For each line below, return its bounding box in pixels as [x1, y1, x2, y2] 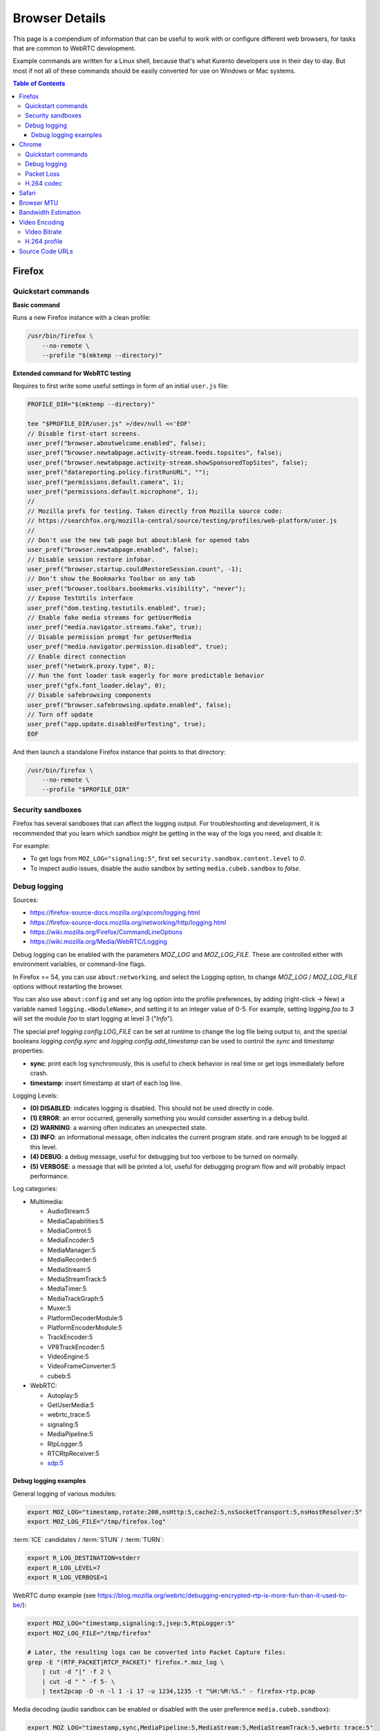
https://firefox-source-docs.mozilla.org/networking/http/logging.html [30, 918, 227, 926]
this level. [30, 1142, 58, 1151]
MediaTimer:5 [47, 1284, 87, 1293]
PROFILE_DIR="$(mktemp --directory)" [27, 400, 155, 409]
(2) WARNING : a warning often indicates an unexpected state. [30, 1124, 207, 1132]
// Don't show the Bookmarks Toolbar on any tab [27, 575, 196, 583]
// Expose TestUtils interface [27, 594, 134, 602]
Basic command [12, 301, 60, 309]
